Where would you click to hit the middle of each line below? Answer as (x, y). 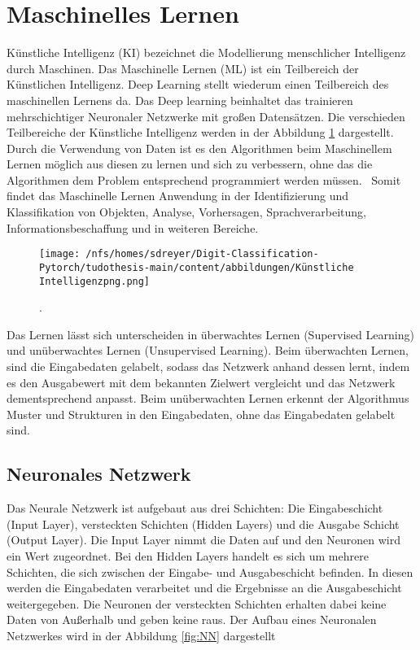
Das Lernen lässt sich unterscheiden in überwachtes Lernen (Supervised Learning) (210, 334)
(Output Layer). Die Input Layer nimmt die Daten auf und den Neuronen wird (203, 540)
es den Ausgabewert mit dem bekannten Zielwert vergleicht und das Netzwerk (201, 382)
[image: (60, 254)
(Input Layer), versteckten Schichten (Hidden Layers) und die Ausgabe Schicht (203, 523)
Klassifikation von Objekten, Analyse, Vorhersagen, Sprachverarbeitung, (186, 212)
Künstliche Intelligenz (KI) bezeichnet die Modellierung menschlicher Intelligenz (206, 52)
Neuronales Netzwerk (99, 474)
